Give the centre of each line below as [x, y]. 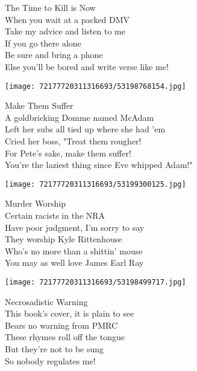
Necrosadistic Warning [46, 301]
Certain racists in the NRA [55, 215]
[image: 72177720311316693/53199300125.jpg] [95, 184]
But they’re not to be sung [55, 349]
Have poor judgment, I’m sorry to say [75, 227]
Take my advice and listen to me [65, 31]
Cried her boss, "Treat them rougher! [73, 141]
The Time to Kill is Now [50, 7]
